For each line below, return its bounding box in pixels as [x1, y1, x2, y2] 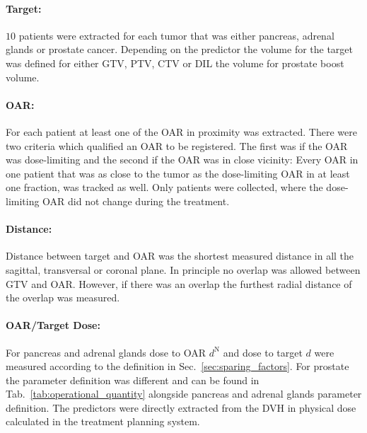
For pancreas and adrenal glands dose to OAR [6, 345, 206, 359]
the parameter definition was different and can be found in [6, 372, 260, 387]
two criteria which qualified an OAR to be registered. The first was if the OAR [6, 138, 348, 153]
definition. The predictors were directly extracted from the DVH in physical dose [6, 400, 356, 415]
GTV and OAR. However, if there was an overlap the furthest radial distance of [6, 276, 352, 291]
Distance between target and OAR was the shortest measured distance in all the [6, 248, 354, 263]
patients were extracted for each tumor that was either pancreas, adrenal [18, 28, 334, 42]
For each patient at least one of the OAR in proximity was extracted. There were [6, 124, 357, 139]
